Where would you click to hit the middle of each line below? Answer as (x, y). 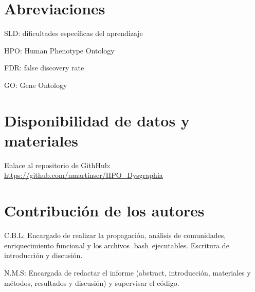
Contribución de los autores (104, 211)
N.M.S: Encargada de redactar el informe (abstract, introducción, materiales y (128, 272)
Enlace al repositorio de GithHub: (58, 165)
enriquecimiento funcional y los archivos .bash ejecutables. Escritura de (117, 245)
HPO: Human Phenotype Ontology (59, 50)
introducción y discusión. (43, 255)
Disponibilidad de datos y (97, 120)
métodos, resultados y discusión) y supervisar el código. (92, 282)
